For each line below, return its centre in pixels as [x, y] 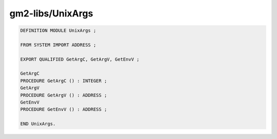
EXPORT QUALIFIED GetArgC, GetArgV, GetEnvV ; [80, 59]
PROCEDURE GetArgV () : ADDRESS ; [64, 95]
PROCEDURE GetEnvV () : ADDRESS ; [64, 110]
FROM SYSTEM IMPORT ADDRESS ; [58, 45]
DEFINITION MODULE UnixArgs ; [58, 31]
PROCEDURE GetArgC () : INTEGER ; [64, 81]
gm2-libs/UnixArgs [51, 13]
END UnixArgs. [38, 124]
